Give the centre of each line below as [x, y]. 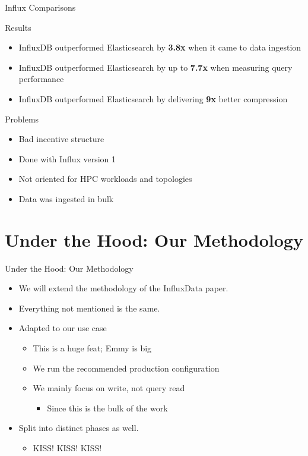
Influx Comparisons [40, 7]
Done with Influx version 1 [67, 158]
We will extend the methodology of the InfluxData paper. [123, 288]
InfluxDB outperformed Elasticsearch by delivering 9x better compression [153, 98]
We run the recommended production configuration [126, 368]
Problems [22, 119]
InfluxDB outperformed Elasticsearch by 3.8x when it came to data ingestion [160, 47]
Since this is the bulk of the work [107, 408]
